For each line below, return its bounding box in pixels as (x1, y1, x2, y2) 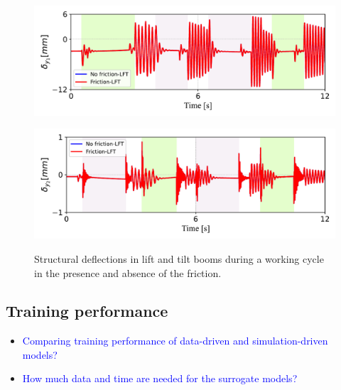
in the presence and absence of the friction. (34, 265, 222, 280)
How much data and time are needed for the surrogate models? (22, 371, 298, 386)
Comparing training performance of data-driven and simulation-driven (22, 333, 328, 348)
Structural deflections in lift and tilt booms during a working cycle (34, 251, 324, 266)
